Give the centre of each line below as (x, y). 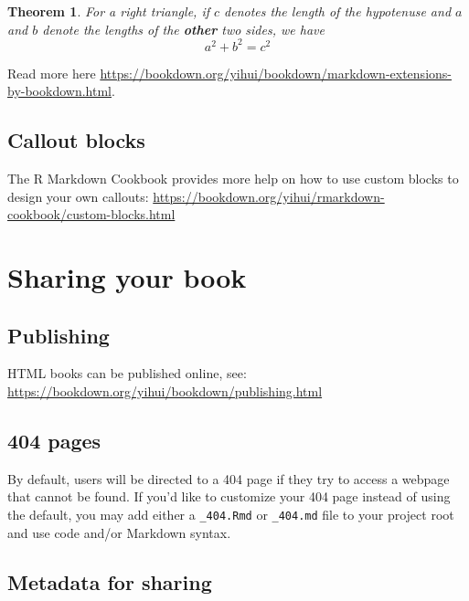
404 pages (54, 441)
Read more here (52, 73)
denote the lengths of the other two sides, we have (183, 29)
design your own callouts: (78, 196)
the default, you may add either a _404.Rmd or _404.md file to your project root (231, 515)
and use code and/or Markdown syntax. (119, 532)
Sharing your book (127, 277)
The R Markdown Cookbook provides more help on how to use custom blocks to (233, 179)
